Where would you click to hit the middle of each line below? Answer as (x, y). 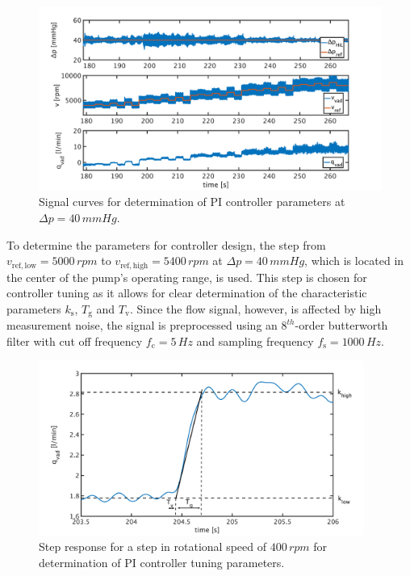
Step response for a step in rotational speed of (153, 547)
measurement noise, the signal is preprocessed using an (142, 325)
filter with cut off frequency (75, 341)
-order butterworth (341, 325)
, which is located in (354, 261)
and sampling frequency (255, 341)
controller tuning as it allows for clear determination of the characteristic (187, 293)
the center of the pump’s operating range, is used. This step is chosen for (187, 277)
